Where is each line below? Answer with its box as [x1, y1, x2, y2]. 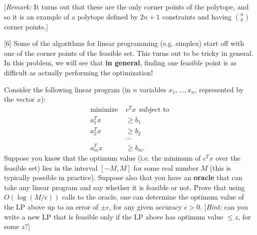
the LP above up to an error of [4, 201, 99, 212]
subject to [139, 106, 170, 113]
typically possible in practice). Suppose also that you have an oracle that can [4, 172, 243, 183]
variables [139, 84, 166, 94]
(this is [210, 162, 231, 173]
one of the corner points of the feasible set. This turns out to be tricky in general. [4, 47, 254, 58]
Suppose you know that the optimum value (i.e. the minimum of [4, 152, 201, 163]
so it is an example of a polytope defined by [4, 11, 138, 21]
